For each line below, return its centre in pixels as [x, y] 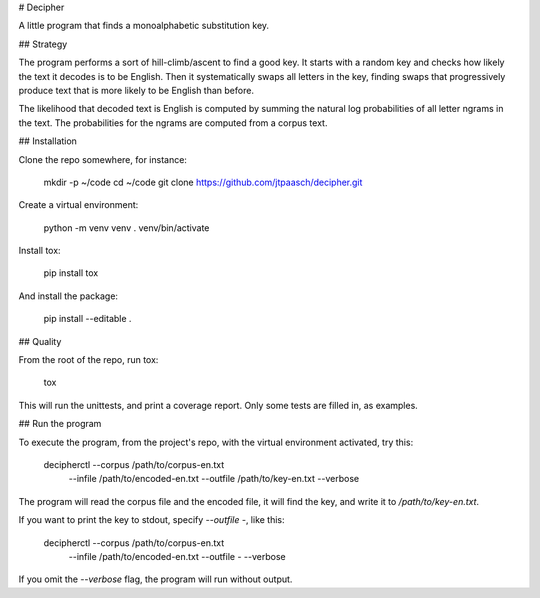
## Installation [47, 141]
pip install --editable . [87, 319]
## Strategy [43, 44]
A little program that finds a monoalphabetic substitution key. [144, 26]
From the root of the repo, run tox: [88, 360]
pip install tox [71, 273]
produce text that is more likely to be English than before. [136, 90]
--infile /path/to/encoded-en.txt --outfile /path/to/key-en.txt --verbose [214, 479]
